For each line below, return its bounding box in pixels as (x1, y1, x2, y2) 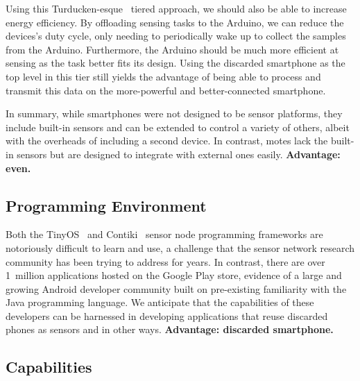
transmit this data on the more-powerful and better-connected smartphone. (6, 83, 326, 97)
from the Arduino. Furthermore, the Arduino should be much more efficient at (6, 42, 339, 56)
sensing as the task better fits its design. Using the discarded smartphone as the (6, 56, 345, 70)
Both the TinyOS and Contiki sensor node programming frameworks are (6, 227, 323, 242)
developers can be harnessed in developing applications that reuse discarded (6, 308, 328, 323)
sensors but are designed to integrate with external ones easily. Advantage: (17, 146, 341, 161)
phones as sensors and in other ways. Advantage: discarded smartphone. (6, 322, 334, 337)
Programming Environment (6, 194, 207, 216)
